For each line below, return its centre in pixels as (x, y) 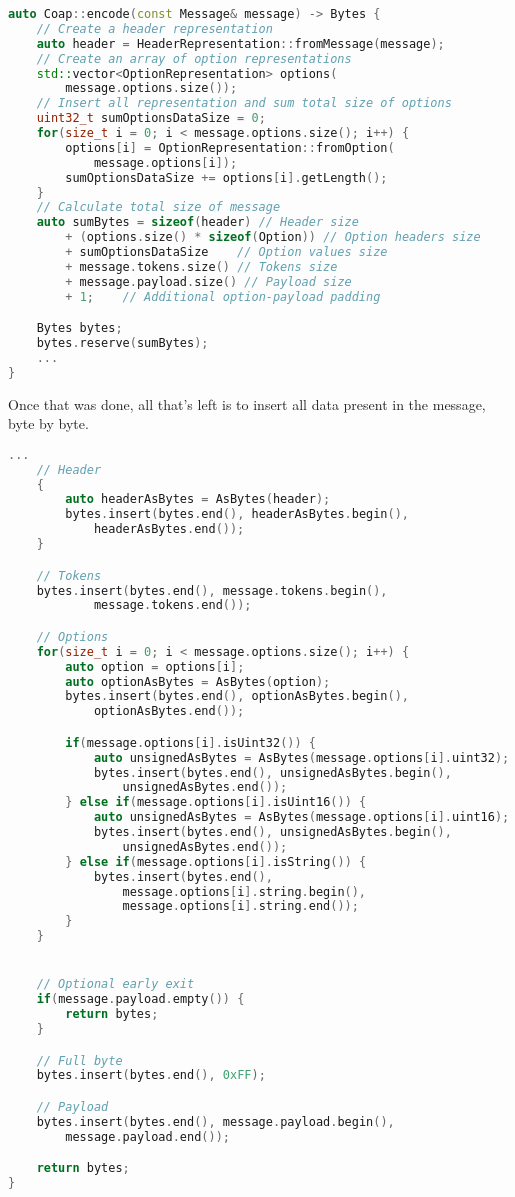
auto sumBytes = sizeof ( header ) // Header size (197, 222)
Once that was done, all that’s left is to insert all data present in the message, (247, 403)
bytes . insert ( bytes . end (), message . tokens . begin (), (212, 590)
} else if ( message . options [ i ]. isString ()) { (216, 861)
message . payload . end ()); (147, 1136)
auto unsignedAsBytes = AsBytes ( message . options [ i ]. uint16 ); (301, 817)
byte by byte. (48, 423)
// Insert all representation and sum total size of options (244, 103)
